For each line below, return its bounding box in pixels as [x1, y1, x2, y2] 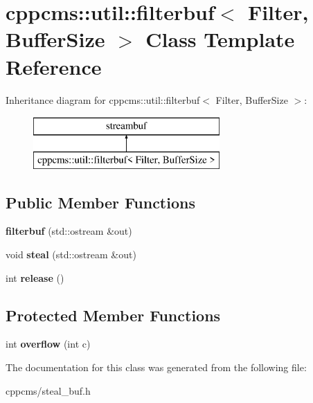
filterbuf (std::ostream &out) [6, 224, 132, 238]
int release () [6, 270, 64, 285]
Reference [6, 52, 102, 80]
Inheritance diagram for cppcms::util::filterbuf [6, 92, 200, 107]
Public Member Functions [6, 191, 195, 213]
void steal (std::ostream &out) [6, 247, 136, 262]
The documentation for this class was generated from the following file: [6, 360, 307, 375]
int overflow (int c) [6, 337, 91, 351]
